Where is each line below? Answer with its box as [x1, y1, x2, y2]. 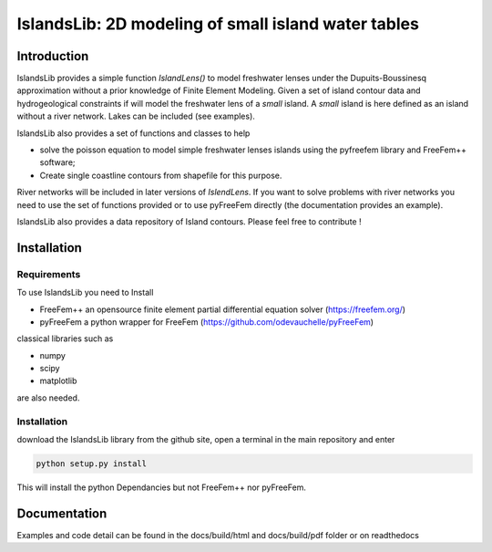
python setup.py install [36, 458, 148, 469]
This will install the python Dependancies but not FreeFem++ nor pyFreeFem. [16, 482, 307, 493]
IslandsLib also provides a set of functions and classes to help [16, 128, 251, 139]
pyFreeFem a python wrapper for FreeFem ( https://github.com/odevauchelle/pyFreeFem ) [39, 316, 374, 328]
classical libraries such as [16, 333, 114, 344]
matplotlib [39, 375, 77, 387]
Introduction [16, 48, 89, 64]
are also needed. [16, 392, 80, 403]
